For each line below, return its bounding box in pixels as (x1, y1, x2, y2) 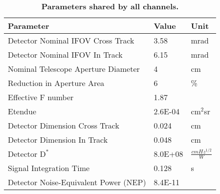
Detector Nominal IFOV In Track (8, 49, 123, 60)
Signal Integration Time (8, 162, 90, 173)
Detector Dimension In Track (8, 134, 108, 145)
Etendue (8, 106, 37, 117)
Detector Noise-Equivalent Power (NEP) (8, 176, 146, 188)
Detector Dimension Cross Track (8, 120, 119, 131)
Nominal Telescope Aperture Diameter (8, 63, 140, 74)
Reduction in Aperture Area (8, 77, 105, 88)
